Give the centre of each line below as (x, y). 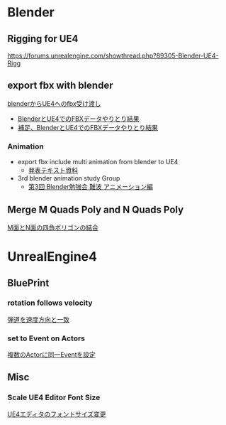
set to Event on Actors (46, 338)
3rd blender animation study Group (69, 178)
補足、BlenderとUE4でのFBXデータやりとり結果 (87, 127)
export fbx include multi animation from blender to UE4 (98, 162)
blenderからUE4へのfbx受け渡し (54, 103)
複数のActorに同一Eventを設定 (51, 355)
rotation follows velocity (50, 303)
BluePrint (28, 283)
